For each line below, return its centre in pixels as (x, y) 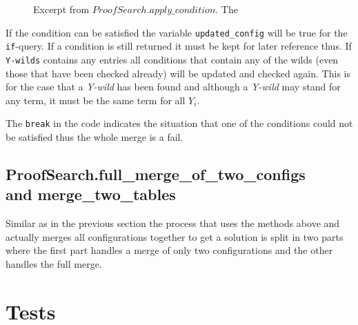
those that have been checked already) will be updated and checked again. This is (178, 73)
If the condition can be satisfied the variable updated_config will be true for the (177, 32)
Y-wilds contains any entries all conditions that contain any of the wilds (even (172, 59)
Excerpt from (61, 9)
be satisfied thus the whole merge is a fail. (95, 137)
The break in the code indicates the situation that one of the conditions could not (179, 123)
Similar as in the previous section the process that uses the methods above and (173, 223)
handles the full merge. (54, 263)
